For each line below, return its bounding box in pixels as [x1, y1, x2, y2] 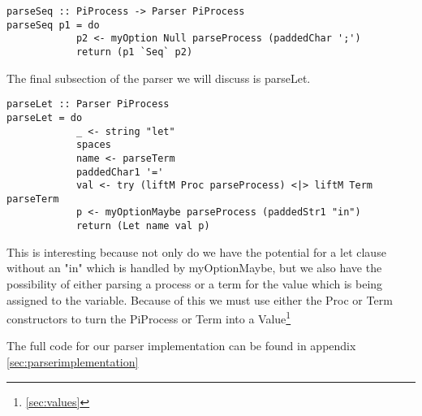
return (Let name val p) [75, 220, 210, 232]
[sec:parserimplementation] [6, 353, 139, 370]
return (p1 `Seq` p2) [75, 45, 193, 58]
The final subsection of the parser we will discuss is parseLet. [6, 69, 311, 86]
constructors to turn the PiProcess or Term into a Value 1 [6, 308, 291, 327]
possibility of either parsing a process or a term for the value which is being [6, 275, 383, 292]
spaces [75, 139, 111, 151]
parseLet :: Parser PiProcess [6, 98, 170, 110]
